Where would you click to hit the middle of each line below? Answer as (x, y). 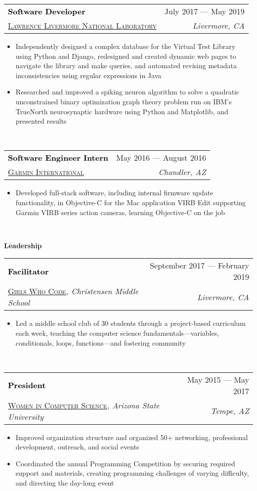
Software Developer (47, 11)
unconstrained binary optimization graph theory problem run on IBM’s (124, 101)
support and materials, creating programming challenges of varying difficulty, (132, 473)
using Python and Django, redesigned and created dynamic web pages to (126, 56)
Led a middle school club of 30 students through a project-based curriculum (130, 323)
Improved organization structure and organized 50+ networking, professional (132, 437)
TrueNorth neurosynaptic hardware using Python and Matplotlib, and (122, 111)
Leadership (23, 245)
